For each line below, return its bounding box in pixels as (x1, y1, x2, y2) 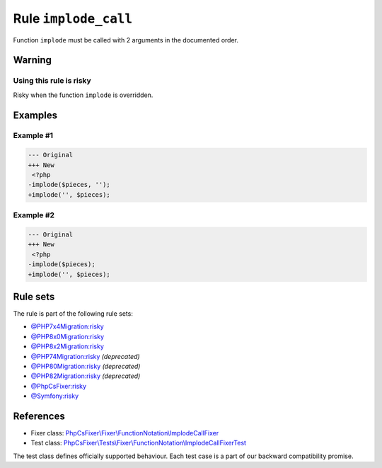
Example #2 (13, 210, 55, 220)
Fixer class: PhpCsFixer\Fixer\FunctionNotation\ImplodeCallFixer (30, 429, 219, 438)
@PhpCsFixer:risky (30, 382, 87, 390)
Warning (13, 54, 52, 67)
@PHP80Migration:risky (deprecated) (30, 362, 141, 370)
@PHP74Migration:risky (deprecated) (30, 352, 141, 360)
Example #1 (13, 131, 53, 141)
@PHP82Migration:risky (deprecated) (30, 372, 141, 380)
